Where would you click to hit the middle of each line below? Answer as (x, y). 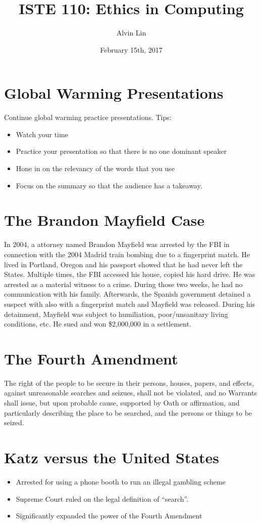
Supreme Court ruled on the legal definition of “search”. (102, 498)
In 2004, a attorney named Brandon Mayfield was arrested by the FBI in (117, 244)
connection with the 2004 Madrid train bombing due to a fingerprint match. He (127, 254)
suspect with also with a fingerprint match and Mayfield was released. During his (130, 304)
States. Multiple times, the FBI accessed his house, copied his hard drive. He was (130, 274)
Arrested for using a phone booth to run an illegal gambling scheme (121, 481)
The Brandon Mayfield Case (105, 220)
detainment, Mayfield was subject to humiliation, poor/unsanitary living (116, 314)
